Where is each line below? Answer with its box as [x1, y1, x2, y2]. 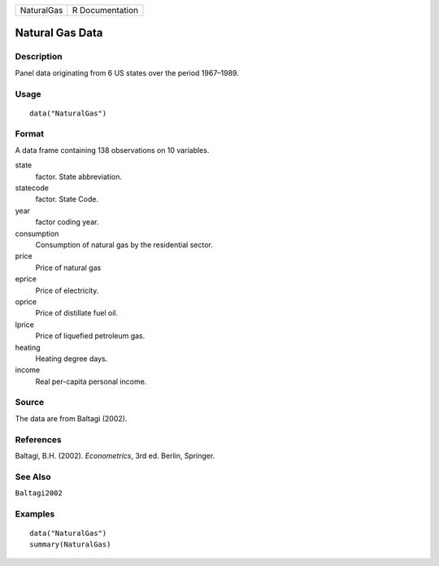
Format [15, 128, 45, 140]
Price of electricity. [35, 285, 99, 295]
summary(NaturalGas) [29, 540, 111, 549]
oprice [15, 297, 37, 307]
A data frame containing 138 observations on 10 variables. [15, 145, 210, 155]
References [15, 433, 62, 445]
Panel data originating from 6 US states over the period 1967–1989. [15, 67, 239, 77]
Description [15, 51, 63, 63]
